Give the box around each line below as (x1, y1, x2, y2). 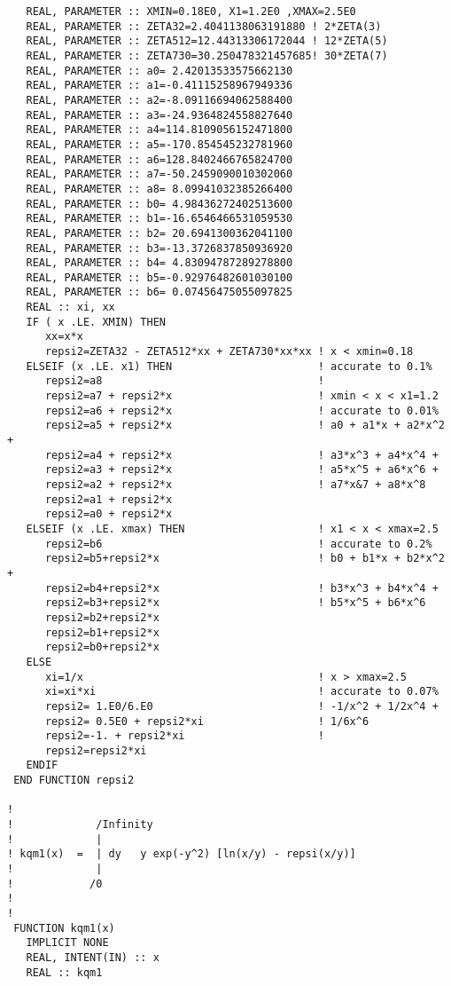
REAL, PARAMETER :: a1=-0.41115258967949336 (26, 79, 293, 92)
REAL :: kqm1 (26, 966, 103, 979)
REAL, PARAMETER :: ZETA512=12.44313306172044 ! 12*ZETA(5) (26, 35, 388, 48)
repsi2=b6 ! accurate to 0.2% (44, 537, 432, 550)
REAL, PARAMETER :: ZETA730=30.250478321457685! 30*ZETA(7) (26, 49, 388, 62)
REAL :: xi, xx (26, 301, 115, 314)
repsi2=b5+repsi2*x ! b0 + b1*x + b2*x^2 (44, 552, 445, 565)
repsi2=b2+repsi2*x (44, 611, 159, 624)
